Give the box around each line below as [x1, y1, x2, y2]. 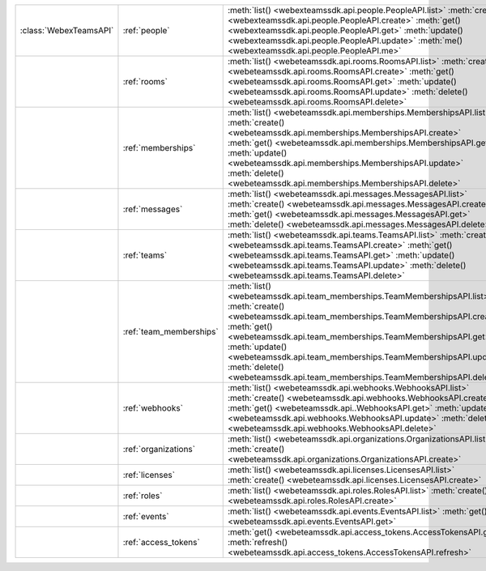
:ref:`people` [122, 25, 170, 36]
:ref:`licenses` [122, 470, 176, 480]
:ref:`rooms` [122, 76, 168, 87]
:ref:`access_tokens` [122, 537, 200, 548]
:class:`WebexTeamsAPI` [19, 25, 114, 36]
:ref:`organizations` [122, 444, 196, 454]
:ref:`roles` [122, 490, 163, 501]
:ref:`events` [122, 511, 169, 522]
